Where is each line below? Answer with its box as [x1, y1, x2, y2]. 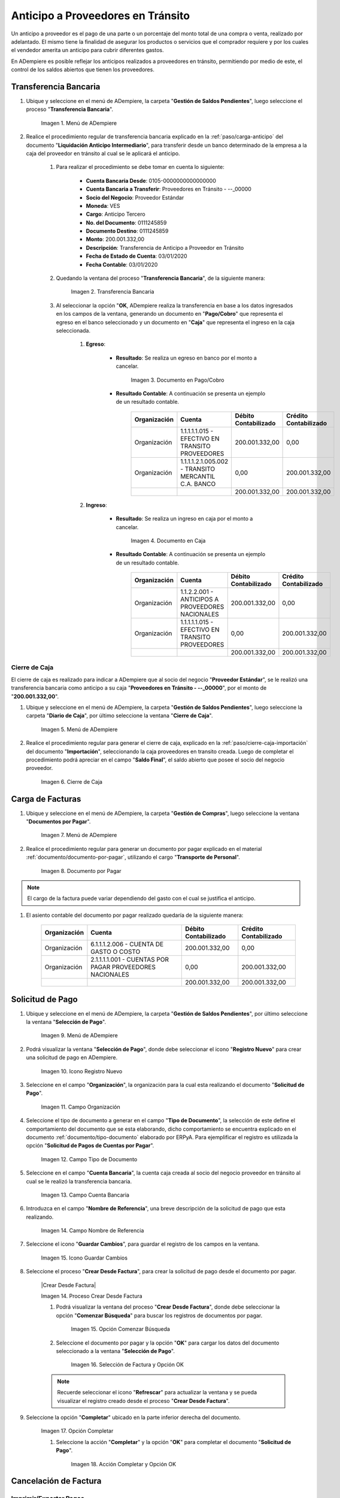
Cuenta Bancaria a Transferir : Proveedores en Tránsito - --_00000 [86, 186, 251, 193]
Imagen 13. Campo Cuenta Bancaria [41, 1191, 130, 1198]
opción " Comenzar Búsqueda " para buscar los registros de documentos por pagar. [56, 1312, 263, 1319]
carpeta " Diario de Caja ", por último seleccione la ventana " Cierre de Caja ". [26, 712, 213, 719]
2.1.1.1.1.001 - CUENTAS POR [90, 956, 169, 964]
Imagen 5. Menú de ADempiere [41, 726, 118, 733]
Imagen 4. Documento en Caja [130, 537, 206, 544]
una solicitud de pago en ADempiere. [26, 1054, 118, 1061]
